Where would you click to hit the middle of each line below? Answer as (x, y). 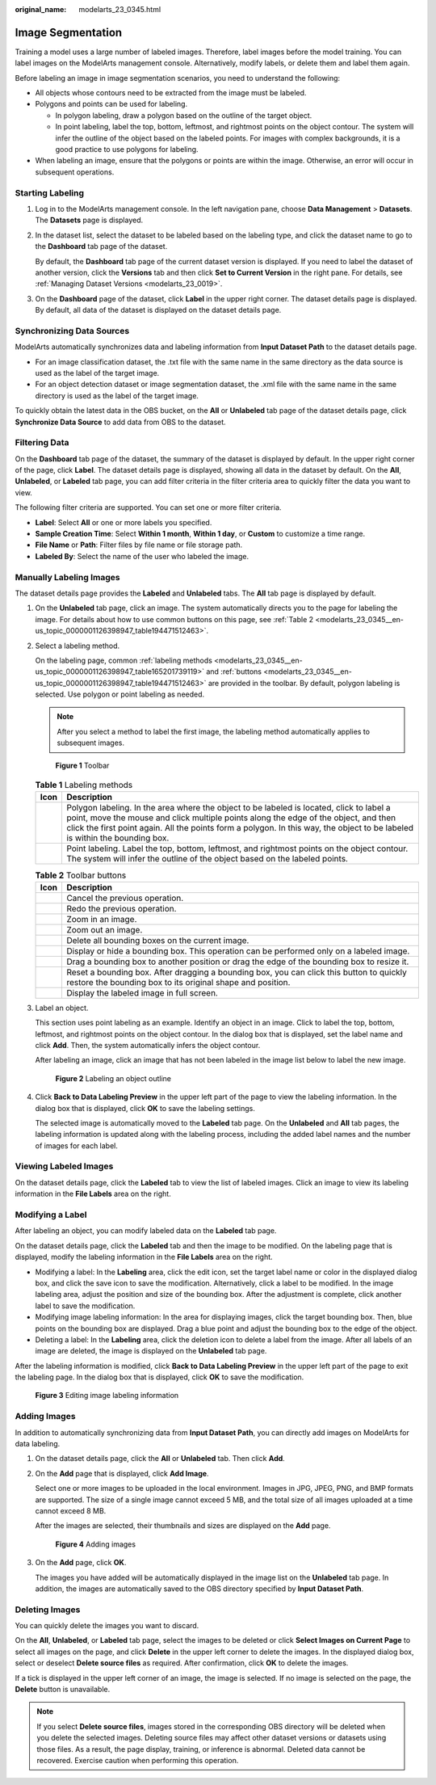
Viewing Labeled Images (64, 1166)
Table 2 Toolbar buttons (81, 875)
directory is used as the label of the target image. (117, 395)
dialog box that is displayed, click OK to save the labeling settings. (145, 1108)
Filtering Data (42, 443)
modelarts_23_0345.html (120, 9)
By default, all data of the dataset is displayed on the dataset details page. (158, 310)
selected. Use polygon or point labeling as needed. (120, 694)
